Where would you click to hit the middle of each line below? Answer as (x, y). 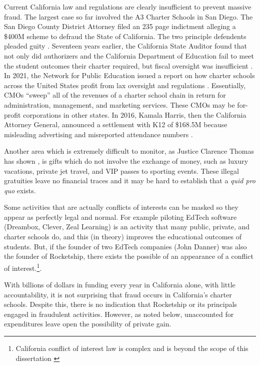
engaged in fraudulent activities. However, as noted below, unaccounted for (119, 314)
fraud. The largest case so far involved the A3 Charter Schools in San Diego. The (128, 16)
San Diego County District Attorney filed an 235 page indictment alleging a (120, 26)
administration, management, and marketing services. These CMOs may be (119, 104)
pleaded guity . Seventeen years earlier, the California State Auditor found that (126, 46)
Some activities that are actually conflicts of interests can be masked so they (121, 207)
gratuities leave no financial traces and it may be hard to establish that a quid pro (130, 180)
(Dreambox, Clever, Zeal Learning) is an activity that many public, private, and (127, 227)
